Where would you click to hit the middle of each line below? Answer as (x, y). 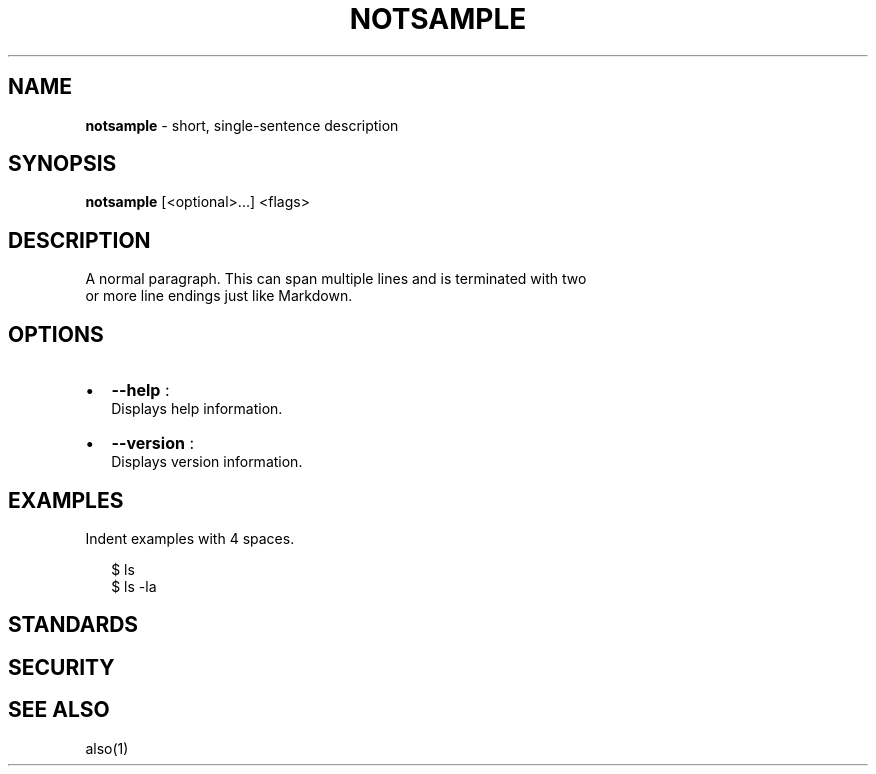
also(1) (107, 748)
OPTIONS (56, 334)
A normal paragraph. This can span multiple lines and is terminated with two (336, 279)
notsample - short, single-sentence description (242, 125)
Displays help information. (197, 409)
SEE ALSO (59, 710)
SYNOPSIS (62, 164)
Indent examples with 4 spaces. (190, 538)
